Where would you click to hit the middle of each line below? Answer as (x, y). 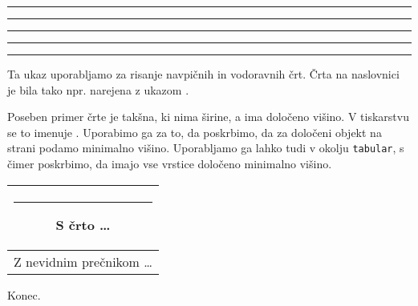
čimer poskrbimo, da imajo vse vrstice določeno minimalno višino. (170, 164)
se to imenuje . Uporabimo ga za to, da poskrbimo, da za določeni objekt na (195, 132)
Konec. (24, 294)
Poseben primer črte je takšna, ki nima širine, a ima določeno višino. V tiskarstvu (208, 117)
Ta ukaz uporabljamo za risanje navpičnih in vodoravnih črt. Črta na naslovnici (203, 74)
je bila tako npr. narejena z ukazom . (98, 89)
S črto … (83, 224)
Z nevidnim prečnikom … (83, 261)
